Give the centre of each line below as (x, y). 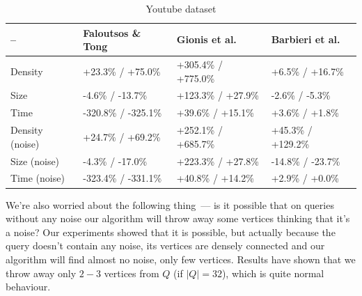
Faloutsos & (112, 32)
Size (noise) (35, 161)
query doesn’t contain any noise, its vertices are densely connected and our (165, 246)
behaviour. (28, 287)
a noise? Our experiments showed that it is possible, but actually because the (171, 232)
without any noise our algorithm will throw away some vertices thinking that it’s (178, 218)
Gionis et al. (206, 39)
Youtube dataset (181, 8)
